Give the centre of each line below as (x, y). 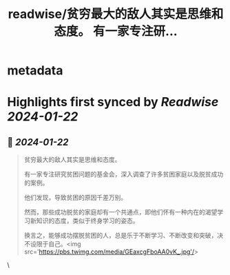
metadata (35, 71)
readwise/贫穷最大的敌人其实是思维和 (116, 14)
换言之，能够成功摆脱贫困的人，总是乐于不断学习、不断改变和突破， (121, 236)
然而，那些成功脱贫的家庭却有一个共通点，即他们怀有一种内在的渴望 (121, 212)
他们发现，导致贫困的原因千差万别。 (75, 198)
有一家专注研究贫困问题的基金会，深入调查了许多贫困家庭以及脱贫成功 (124, 174)
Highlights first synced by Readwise (113, 102)
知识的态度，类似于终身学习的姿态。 (87, 221)
